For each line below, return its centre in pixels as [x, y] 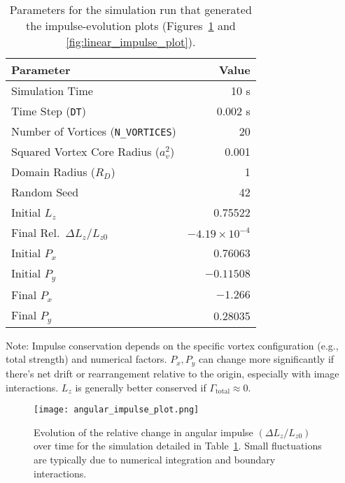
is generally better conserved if [141, 387]
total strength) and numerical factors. [86, 359]
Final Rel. [36, 232]
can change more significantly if [267, 359]
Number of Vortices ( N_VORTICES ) [94, 131]
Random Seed [45, 192]
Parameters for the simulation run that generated [131, 9]
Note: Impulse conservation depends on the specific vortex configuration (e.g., [172, 345]
